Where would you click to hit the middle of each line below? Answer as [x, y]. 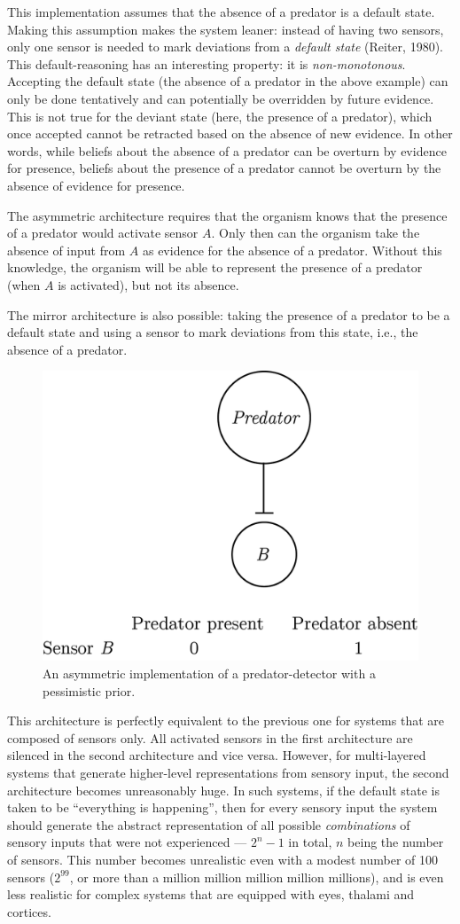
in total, [310, 842]
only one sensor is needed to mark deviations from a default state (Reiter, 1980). [225, 47]
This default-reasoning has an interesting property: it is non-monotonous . [207, 63]
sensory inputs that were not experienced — [127, 842]
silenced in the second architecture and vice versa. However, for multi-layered [217, 755]
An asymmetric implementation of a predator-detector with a [209, 673]
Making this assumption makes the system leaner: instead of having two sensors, [226, 29]
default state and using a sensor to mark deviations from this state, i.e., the [213, 332]
